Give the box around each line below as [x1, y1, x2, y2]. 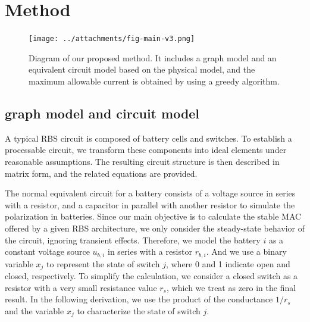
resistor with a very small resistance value [5, 281, 157, 293]
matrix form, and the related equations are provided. [5, 167, 198, 179]
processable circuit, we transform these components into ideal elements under [5, 143, 287, 156]
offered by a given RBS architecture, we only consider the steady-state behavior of [5, 221, 305, 234]
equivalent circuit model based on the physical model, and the [29, 63, 255, 76]
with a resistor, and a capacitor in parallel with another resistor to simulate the [5, 198, 295, 211]
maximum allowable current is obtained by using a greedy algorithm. [29, 74, 280, 87]
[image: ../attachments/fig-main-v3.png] [29, 35, 195, 43]
